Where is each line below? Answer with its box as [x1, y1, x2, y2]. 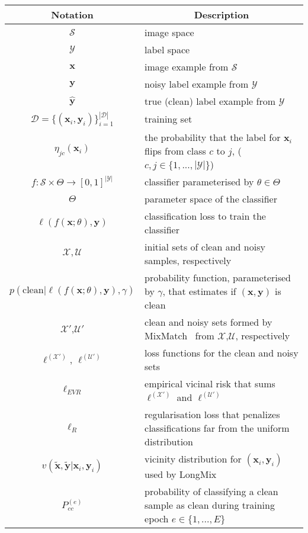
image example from [145, 60, 229, 73]
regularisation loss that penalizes [145, 407, 280, 421]
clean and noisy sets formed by [145, 314, 272, 329]
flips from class [145, 143, 206, 158]
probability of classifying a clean [145, 484, 278, 498]
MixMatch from [145, 328, 214, 342]
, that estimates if [162, 284, 236, 298]
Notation [51, 8, 94, 21]
